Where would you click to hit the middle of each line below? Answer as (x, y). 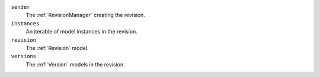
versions (24, 56)
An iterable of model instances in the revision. (81, 32)
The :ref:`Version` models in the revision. (75, 64)
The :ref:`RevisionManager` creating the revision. (85, 15)
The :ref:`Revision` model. (57, 48)
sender (20, 7)
